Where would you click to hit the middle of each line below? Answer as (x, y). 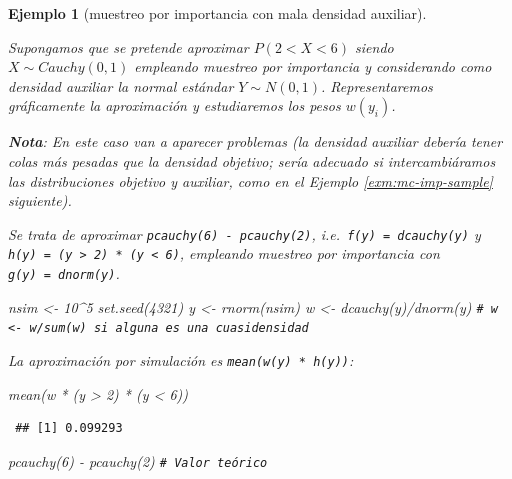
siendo (374, 46)
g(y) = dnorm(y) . (64, 273)
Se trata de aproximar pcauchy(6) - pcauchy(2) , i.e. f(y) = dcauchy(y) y (244, 233)
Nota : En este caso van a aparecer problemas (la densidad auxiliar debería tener (255, 141)
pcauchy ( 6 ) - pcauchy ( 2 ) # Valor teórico (138, 460)
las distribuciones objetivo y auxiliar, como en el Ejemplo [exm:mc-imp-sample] (250, 180)
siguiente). (40, 200)
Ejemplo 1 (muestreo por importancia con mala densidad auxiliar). (217, 13)
